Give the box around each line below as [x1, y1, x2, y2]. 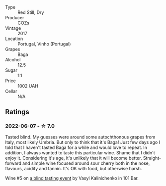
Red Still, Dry [17, 9, 44, 15]
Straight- [143, 155, 162, 161]
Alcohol [5, 57, 21, 62]
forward [5, 160, 21, 166]
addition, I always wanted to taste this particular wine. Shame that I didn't [5, 149, 155, 155]
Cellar [5, 89, 17, 94]
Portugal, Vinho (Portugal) [17, 41, 71, 46]
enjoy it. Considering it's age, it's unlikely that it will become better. [5, 155, 142, 161]
